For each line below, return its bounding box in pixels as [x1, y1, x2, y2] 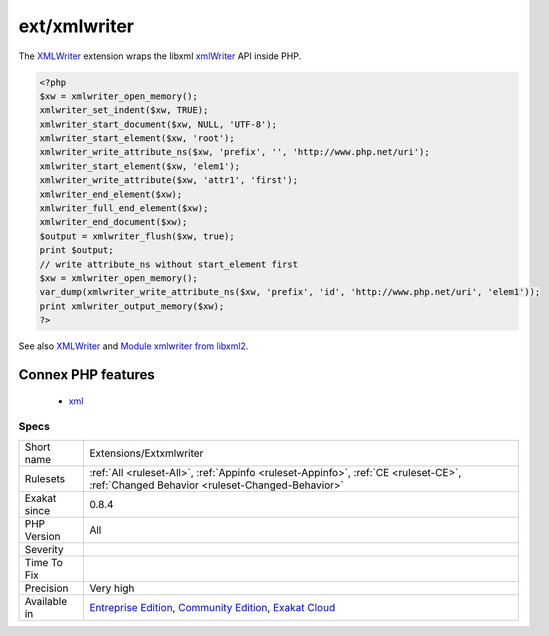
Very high [89, 581, 135, 595]
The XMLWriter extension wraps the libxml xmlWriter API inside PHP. [18, 50, 302, 62]
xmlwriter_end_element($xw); [39, 188, 183, 200]
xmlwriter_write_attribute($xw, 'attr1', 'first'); [39, 175, 299, 186]
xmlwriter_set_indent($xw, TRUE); [39, 105, 209, 116]
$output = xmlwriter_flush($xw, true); [39, 230, 235, 242]
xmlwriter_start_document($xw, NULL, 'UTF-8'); [39, 118, 277, 130]
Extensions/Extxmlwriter [89, 446, 204, 460]
